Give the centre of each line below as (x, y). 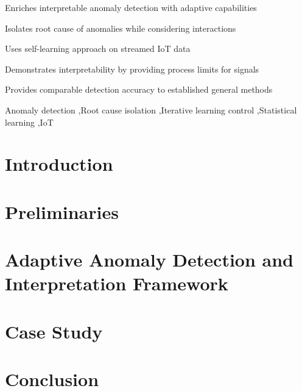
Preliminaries (62, 211)
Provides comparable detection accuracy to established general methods (139, 89)
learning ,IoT (29, 122)
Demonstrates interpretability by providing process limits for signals (132, 69)
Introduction (59, 164)
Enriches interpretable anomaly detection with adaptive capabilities (131, 7)
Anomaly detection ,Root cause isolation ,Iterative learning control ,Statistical (151, 109)
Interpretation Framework (117, 283)
